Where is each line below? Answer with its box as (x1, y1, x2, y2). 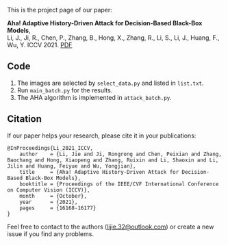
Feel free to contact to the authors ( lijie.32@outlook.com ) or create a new (7, 222, 214, 231)
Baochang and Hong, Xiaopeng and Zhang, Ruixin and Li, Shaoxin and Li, (7, 157, 219, 164)
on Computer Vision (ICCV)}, (7, 186, 90, 194)
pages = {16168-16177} (19, 205, 97, 211)
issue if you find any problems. (7, 229, 94, 238)
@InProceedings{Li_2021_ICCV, (7, 144, 94, 151)
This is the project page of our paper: (7, 6, 113, 14)
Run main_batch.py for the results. (16, 86, 113, 94)
